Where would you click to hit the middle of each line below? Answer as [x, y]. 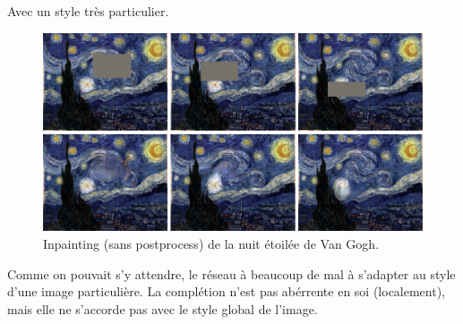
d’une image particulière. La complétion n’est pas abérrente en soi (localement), [227, 291]
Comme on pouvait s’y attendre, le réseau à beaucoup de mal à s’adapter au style [231, 273]
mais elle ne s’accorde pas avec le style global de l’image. [163, 308]
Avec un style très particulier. [88, 11]
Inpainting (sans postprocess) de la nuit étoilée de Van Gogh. [211, 243]
